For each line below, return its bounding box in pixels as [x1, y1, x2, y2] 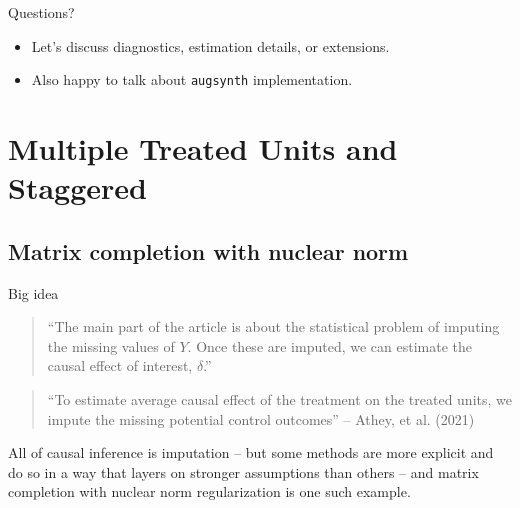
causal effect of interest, [47, 355, 193, 376]
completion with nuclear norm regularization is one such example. [8, 481, 411, 502]
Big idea [8, 282, 59, 303]
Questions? [8, 2, 75, 22]
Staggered [8, 167, 147, 208]
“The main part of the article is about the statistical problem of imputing [47, 316, 500, 337]
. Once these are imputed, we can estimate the [187, 335, 473, 356]
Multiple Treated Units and [8, 128, 398, 169]
